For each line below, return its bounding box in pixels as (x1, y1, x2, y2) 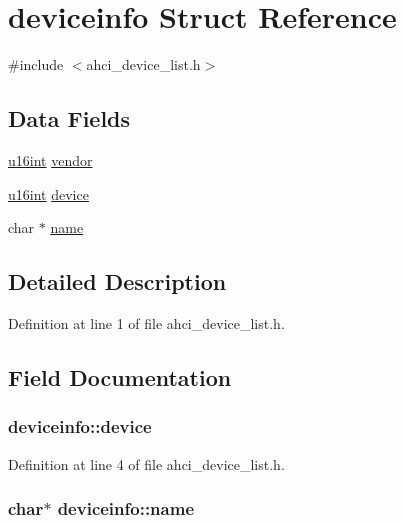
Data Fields (8, 103, 131, 134)
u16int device (8, 183, 89, 204)
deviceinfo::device (8, 414, 152, 439)
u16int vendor (8, 149, 93, 170)
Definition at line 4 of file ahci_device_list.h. (8, 453, 285, 474)
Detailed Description (8, 266, 227, 297)
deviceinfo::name (57, 496, 195, 521)
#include (8, 54, 64, 75)
